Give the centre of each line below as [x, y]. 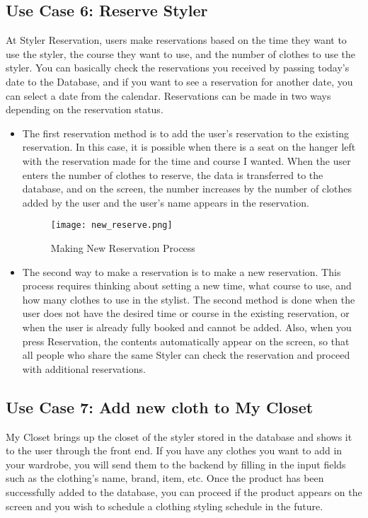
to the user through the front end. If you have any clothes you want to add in [174, 450]
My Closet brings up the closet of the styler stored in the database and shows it [179, 436]
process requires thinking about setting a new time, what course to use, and [187, 286]
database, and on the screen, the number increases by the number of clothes [187, 189]
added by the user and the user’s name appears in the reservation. [166, 202]
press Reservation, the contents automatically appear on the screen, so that [186, 341]
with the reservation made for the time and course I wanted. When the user [186, 160]
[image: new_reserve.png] [111, 225]
